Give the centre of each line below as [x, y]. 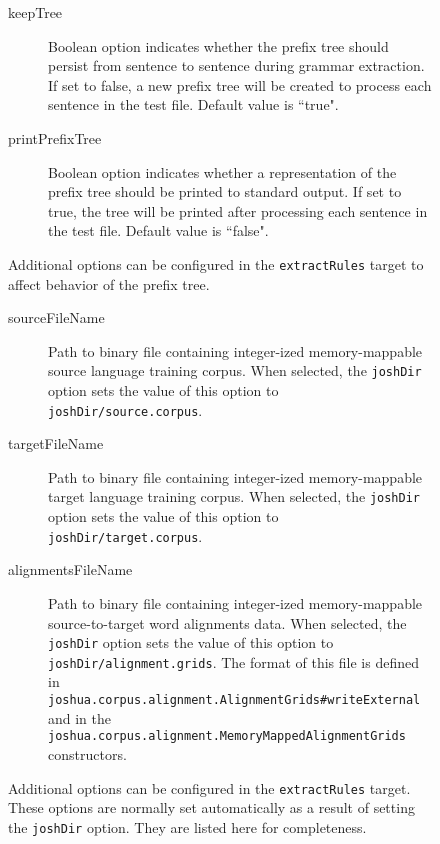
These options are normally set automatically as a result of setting [211, 807]
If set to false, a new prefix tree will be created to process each [240, 84]
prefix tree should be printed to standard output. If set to [225, 191]
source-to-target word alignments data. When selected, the [227, 622]
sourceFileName [56, 317]
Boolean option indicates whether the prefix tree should [218, 45]
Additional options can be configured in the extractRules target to [216, 263]
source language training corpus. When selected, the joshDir [235, 370]
